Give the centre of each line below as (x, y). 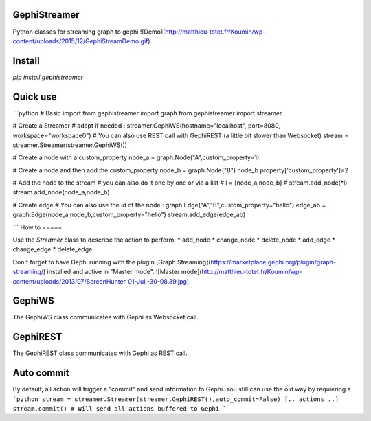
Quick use (35, 96)
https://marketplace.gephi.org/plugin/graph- (273, 262)
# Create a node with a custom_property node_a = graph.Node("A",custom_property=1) (136, 157)
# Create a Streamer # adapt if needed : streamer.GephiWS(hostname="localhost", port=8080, (147, 126)
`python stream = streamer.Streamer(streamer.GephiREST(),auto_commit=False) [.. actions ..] (176, 399)
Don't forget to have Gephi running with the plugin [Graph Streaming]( (112, 262)
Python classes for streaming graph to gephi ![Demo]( (89, 32)
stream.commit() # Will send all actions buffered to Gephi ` (120, 409)
